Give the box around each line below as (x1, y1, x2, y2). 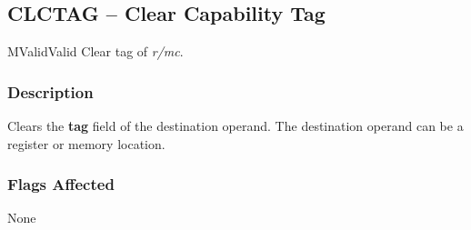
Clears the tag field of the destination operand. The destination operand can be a (7, 116, 464, 135)
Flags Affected (7, 173, 115, 195)
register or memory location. (7, 134, 165, 153)
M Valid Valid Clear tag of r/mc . (7, 42, 184, 61)
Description (7, 80, 94, 103)
